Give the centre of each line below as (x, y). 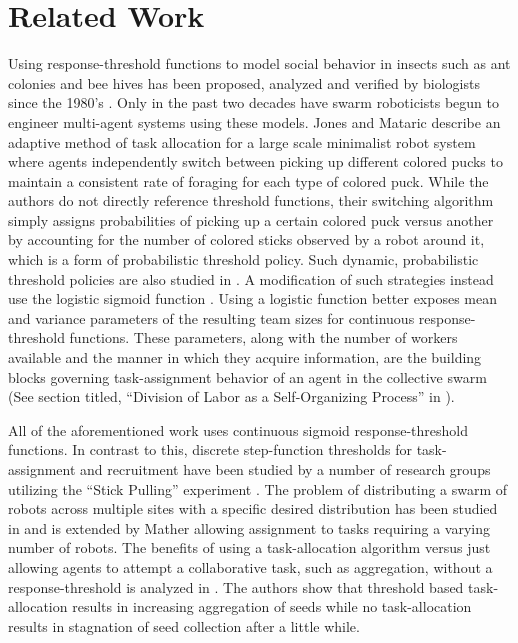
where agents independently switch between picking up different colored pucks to (255, 161)
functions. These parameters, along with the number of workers (263, 337)
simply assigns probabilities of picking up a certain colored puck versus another (251, 219)
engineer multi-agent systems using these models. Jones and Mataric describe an (254, 121)
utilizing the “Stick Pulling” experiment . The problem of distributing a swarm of (258, 488)
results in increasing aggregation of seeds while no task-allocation (272, 606)
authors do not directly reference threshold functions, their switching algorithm (251, 200)
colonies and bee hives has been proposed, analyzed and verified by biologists (244, 82)
